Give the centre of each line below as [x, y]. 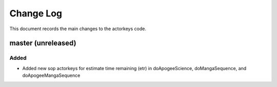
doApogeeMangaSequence [51, 75]
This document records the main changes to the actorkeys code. [78, 29]
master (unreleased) [43, 43]
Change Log [36, 13]
